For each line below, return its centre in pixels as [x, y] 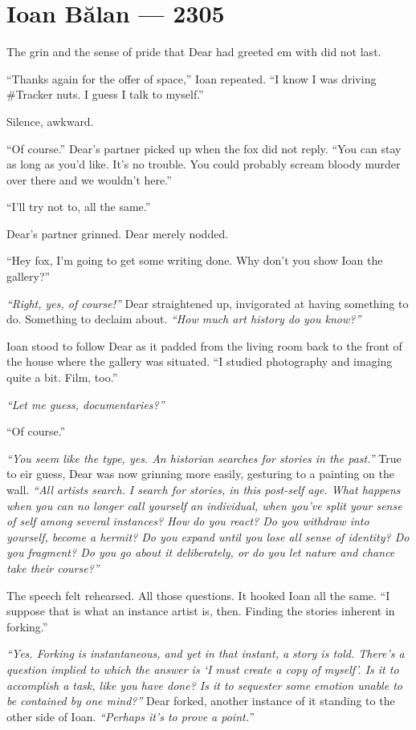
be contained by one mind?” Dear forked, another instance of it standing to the [201, 701]
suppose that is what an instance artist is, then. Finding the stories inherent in [201, 611]
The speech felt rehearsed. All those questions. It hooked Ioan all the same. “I [198, 595]
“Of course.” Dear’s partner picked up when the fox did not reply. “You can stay [204, 148]
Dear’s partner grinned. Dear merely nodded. [118, 233]
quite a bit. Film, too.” [62, 377]
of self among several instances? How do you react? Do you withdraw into [188, 521]
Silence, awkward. [50, 121]
